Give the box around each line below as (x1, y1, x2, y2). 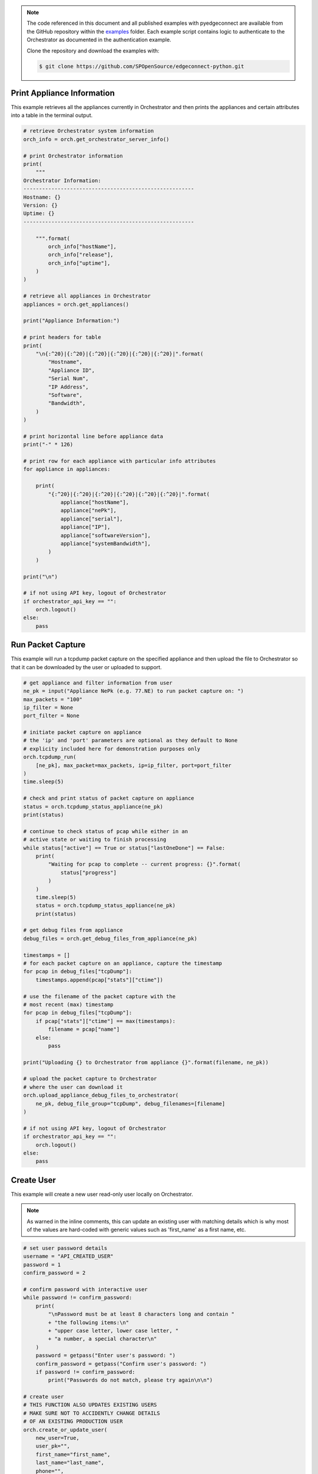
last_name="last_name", (35, 1459, 104, 1466)
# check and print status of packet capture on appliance (23, 795, 194, 802)
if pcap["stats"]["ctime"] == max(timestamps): (35, 1018, 176, 1024)
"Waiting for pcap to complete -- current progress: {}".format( (48, 861, 241, 868)
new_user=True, (35, 1434, 79, 1442)
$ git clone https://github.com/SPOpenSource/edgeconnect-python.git (39, 62, 244, 70)
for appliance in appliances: (23, 466, 111, 473)
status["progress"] (60, 869, 117, 876)
